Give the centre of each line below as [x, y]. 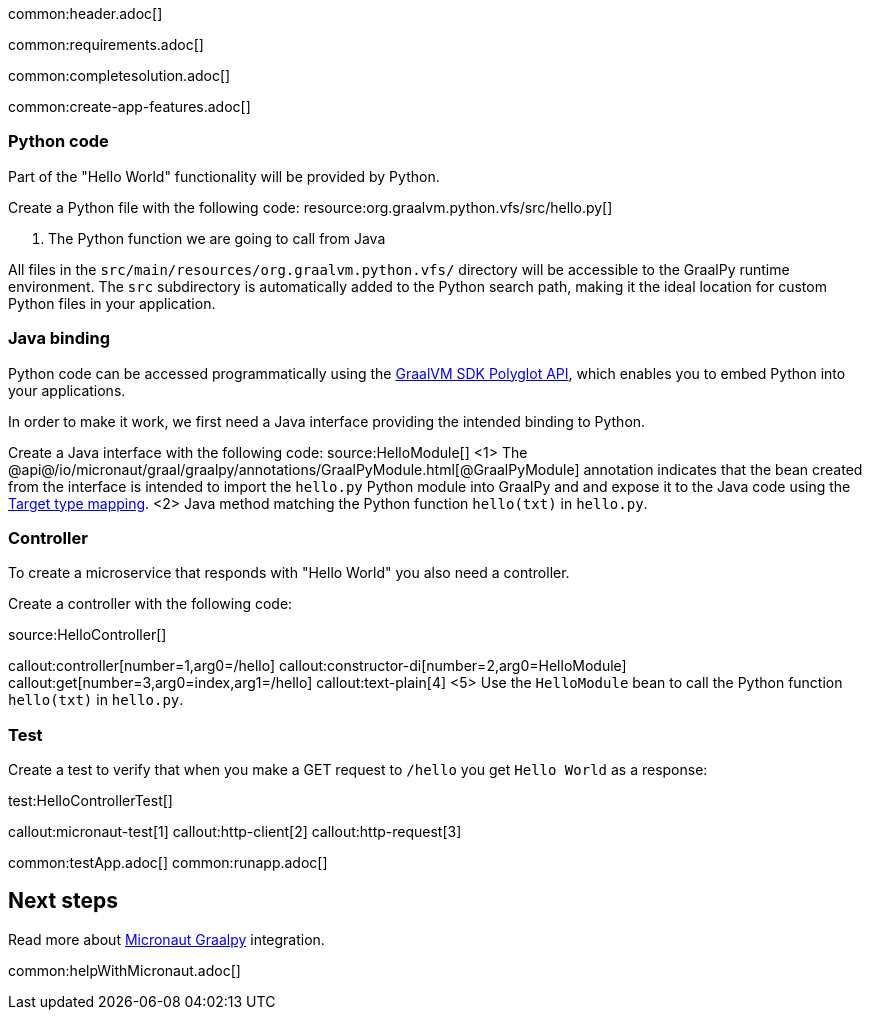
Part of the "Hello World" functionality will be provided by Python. [224, 176]
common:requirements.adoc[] [106, 44]
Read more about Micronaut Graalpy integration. [166, 939]
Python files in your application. [112, 303]
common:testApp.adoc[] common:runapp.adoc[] [168, 862]
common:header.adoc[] [85, 13]
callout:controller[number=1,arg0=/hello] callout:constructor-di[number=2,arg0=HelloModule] [317, 666]
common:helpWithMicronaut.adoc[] [124, 970]
